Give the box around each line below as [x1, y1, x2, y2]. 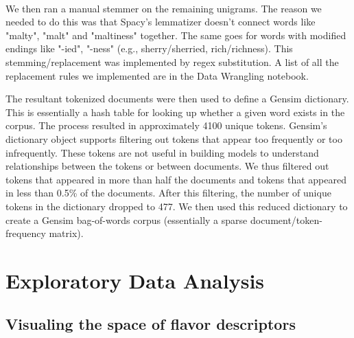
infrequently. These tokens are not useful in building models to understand [5, 145, 319, 159]
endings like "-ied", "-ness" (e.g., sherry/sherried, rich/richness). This [5, 41, 293, 56]
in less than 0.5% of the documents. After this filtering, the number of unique [5, 185, 331, 200]
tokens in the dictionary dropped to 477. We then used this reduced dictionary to [5, 199, 348, 213]
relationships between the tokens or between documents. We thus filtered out [5, 159, 329, 173]
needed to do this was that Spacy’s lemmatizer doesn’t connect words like [5, 14, 316, 29]
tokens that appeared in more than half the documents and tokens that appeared [5, 172, 346, 186]
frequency [5, 226, 46, 240]
